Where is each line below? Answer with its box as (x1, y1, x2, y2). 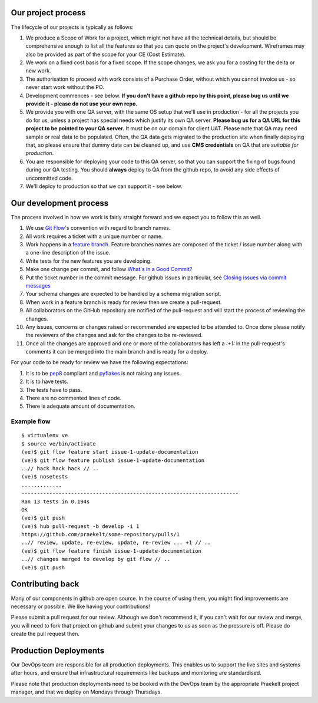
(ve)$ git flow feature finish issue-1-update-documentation (21, 547, 201, 554)
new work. (25, 67, 51, 74)
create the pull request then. (11, 631, 79, 638)
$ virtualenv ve (21, 432, 68, 439)
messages (25, 282, 51, 289)
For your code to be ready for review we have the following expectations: (11, 359, 188, 366)
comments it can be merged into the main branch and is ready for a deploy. (25, 348, 208, 355)
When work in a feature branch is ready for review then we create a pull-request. (25, 298, 222, 306)
